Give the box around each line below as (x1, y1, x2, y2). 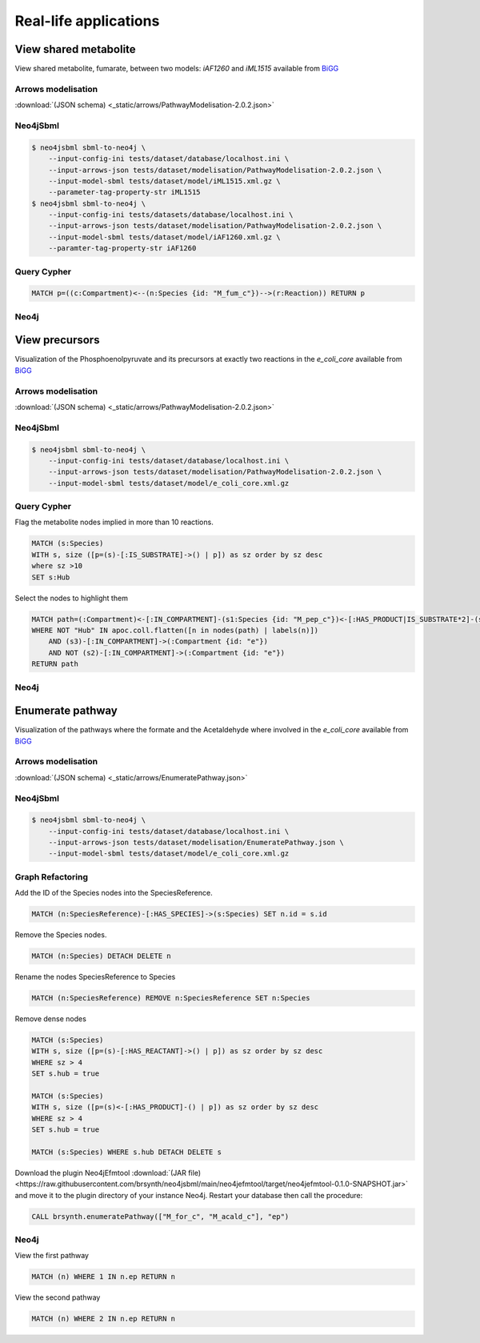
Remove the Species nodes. (14, 930, 107, 940)
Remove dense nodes (14, 1014, 87, 1024)
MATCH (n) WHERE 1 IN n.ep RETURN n (31, 1273, 176, 1281)
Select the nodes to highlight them (14, 593, 128, 603)
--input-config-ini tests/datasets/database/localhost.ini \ (48, 210, 294, 219)
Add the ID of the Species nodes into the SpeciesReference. (14, 888, 213, 898)
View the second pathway (14, 1293, 101, 1302)
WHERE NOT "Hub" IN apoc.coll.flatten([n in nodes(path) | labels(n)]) (31, 625, 319, 635)
